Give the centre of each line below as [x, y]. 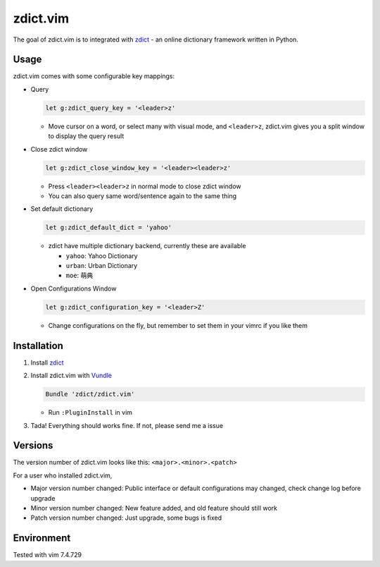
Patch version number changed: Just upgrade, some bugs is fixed [126, 518]
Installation [38, 346]
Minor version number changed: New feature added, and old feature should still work [154, 508]
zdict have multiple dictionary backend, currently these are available [147, 246]
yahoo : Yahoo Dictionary [102, 256]
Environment [42, 538]
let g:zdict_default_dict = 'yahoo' [109, 228]
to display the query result [86, 136]
